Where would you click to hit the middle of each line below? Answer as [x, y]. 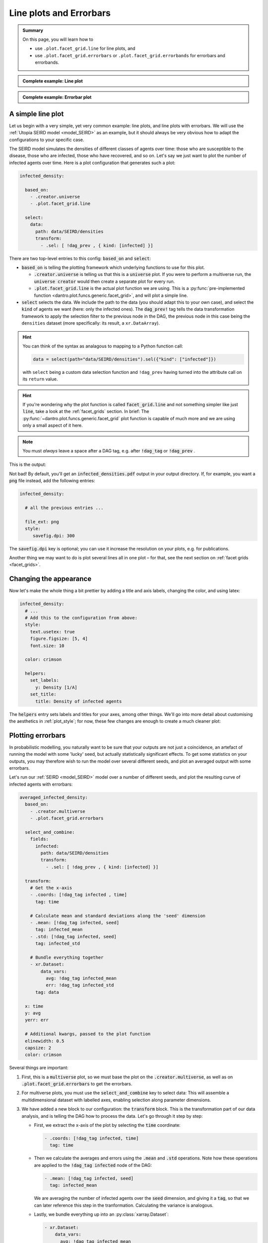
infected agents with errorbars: [41, 784]
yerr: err [37, 1020]
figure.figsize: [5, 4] [59, 639]
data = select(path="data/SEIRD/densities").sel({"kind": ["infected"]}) [125, 359]
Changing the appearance [50, 579]
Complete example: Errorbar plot [57, 97]
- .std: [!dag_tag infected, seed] [73, 936]
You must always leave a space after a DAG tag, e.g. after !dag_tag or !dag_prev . [109, 451]
